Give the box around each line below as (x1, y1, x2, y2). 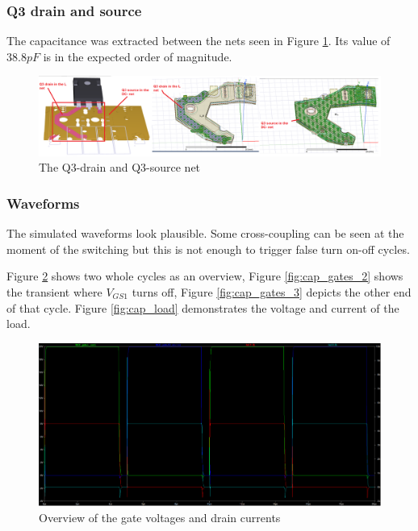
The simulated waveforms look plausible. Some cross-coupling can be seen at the (6, 225, 404, 242)
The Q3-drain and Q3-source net (39, 159, 201, 176)
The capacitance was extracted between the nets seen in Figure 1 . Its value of (6, 32, 391, 49)
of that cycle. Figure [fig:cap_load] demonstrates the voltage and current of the (6, 299, 399, 316)
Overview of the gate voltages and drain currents (39, 508, 281, 525)
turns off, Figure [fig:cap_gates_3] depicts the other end (132, 283, 412, 300)
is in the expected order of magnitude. (43, 48, 232, 64)
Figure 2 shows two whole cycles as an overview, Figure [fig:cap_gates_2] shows (6, 268, 403, 284)
